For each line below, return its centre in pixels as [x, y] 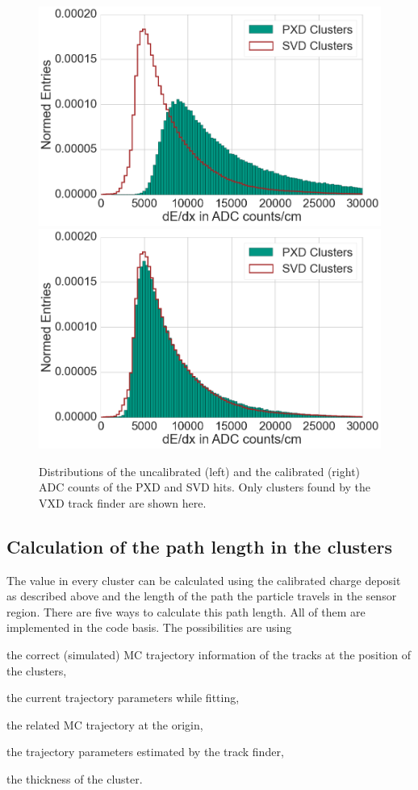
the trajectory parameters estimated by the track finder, [145, 752]
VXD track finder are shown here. [123, 502]
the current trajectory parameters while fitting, [123, 698]
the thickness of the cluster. [75, 779]
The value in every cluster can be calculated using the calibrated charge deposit [204, 580]
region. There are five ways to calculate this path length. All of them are [186, 611]
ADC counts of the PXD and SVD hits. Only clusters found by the [205, 487]
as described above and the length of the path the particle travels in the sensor [202, 596]
